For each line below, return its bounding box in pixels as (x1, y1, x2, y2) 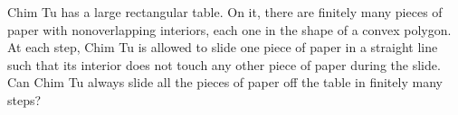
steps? (7, 90, 42, 109)
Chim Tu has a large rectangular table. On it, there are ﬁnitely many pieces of (7, 3, 443, 21)
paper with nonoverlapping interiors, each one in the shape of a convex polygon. (7, 20, 452, 39)
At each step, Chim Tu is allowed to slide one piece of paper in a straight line (7, 38, 438, 57)
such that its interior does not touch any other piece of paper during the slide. (7, 55, 441, 74)
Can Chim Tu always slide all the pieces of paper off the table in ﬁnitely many (7, 73, 443, 92)
